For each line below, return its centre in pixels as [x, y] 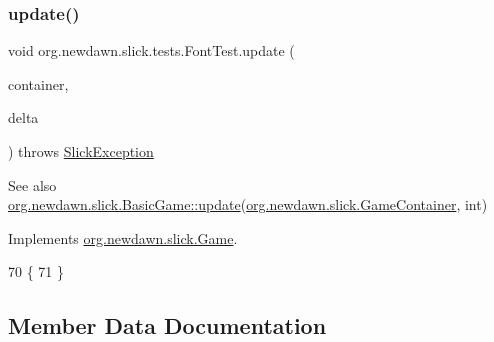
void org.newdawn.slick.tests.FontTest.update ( [151, 50]
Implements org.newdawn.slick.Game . [123, 237]
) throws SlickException [81, 151]
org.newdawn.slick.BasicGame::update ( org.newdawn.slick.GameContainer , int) [248, 204]
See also [32, 184]
